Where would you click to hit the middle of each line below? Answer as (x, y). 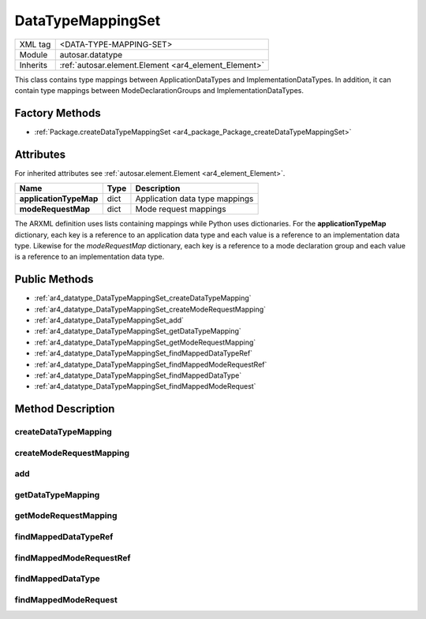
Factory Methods (58, 113)
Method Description (65, 409)
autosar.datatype (91, 54)
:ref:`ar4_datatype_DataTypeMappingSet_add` (109, 320)
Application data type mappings (194, 199)
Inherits (33, 65)
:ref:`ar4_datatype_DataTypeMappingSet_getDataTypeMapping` (138, 331)
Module (34, 54)
